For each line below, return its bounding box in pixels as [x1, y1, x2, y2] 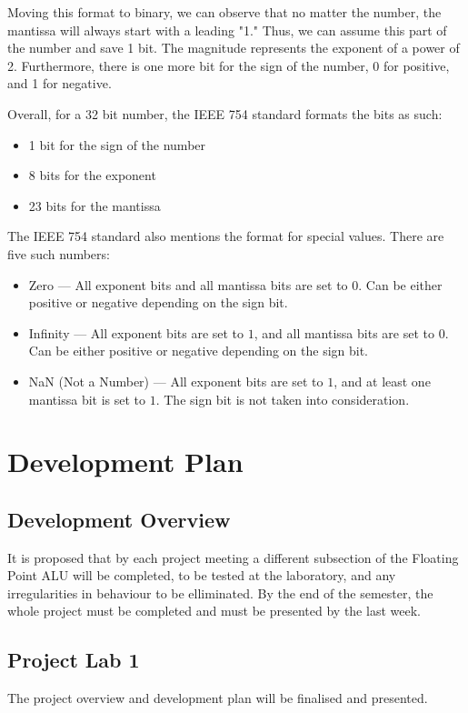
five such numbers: [7, 244, 110, 263]
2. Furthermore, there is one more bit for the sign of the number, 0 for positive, [7, 55, 450, 75]
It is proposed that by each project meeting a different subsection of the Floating [7, 547, 459, 567]
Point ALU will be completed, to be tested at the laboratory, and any [7, 566, 396, 585]
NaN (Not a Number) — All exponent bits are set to [28, 371, 324, 390]
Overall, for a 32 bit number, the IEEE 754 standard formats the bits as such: [7, 104, 443, 123]
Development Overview [7, 505, 231, 533]
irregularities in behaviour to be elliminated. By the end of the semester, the [7, 583, 433, 602]
